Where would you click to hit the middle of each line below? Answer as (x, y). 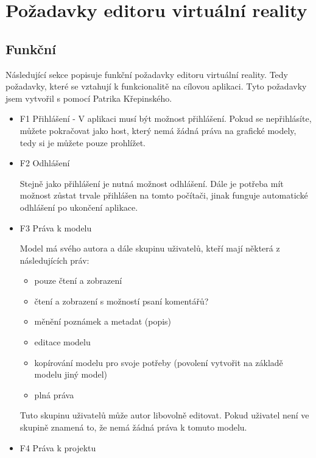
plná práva (54, 394)
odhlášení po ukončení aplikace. (79, 207)
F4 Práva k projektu (58, 447)
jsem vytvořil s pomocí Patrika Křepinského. (89, 98)
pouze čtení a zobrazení (78, 280)
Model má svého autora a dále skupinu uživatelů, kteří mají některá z (150, 248)
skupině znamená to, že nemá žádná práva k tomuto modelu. (133, 427)
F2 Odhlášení (45, 163)
